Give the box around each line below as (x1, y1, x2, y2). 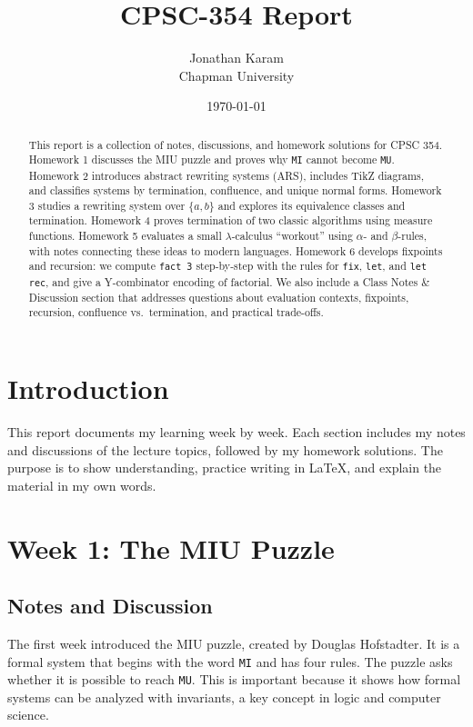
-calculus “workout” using (231, 228, 353, 244)
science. (7, 705, 49, 724)
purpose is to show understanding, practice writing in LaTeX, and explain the (7, 458, 442, 477)
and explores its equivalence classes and (217, 197, 406, 213)
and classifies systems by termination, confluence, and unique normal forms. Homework (28, 183, 442, 198)
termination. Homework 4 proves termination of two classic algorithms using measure (28, 213, 433, 228)
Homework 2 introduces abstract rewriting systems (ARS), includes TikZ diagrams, (28, 167, 424, 183)
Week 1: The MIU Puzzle (7, 529, 335, 566)
